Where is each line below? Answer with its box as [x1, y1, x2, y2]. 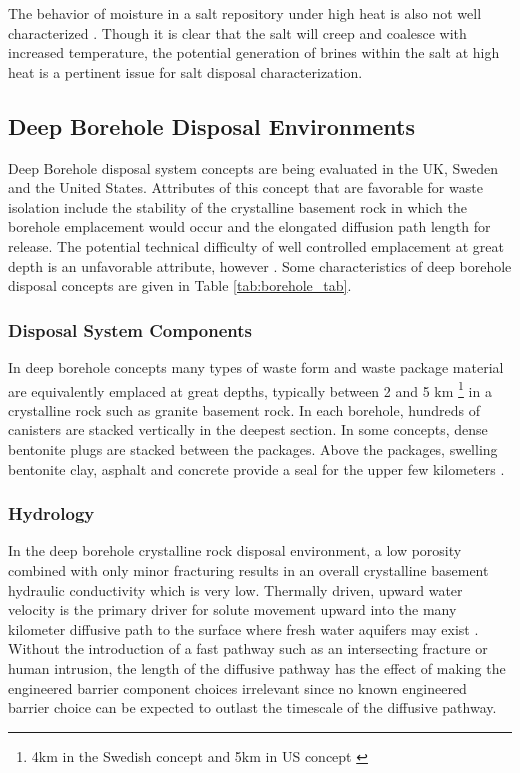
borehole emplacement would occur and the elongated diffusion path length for [8, 216, 491, 237]
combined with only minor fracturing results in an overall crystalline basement [8, 559, 489, 580]
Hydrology [8, 501, 95, 526]
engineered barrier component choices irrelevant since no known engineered [8, 677, 467, 698]
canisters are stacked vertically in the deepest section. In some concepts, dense [8, 419, 488, 440]
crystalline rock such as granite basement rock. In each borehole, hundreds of [8, 399, 480, 420]
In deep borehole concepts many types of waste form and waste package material [8, 356, 504, 377]
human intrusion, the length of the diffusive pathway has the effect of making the [8, 657, 506, 678]
